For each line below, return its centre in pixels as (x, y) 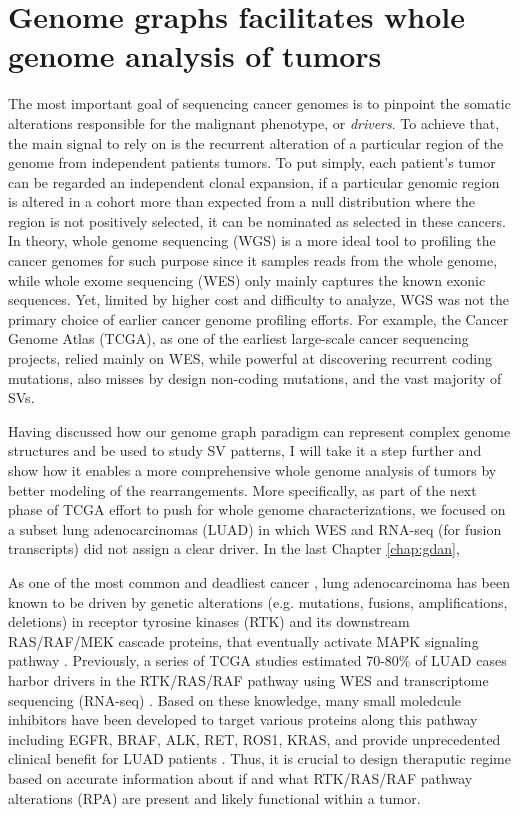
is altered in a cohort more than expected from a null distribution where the (242, 201)
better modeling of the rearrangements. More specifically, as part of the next (242, 489)
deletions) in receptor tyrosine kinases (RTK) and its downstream (209, 621)
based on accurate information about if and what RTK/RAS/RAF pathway (240, 777)
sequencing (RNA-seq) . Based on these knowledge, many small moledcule (234, 699)
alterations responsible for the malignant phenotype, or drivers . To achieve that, (254, 122)
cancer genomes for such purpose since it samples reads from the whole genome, (253, 260)
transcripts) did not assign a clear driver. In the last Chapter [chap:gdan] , (234, 548)
